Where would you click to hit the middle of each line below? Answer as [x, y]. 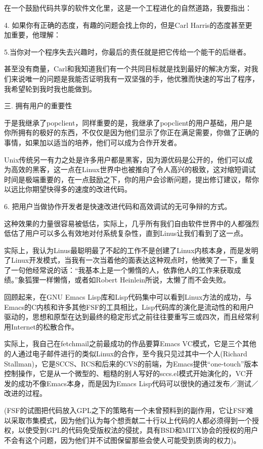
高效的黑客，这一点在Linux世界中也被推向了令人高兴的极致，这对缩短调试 [133, 169]
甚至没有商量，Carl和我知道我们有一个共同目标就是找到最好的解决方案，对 [128, 69]
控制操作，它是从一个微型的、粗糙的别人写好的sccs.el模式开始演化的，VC [125, 373]
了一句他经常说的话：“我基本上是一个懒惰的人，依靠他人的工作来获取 [119, 270]
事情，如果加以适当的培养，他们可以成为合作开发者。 [93, 142]
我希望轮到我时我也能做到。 [50, 88]
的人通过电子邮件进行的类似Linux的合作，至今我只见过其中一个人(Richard [126, 354]
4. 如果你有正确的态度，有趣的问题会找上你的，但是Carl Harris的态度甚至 [125, 25]
